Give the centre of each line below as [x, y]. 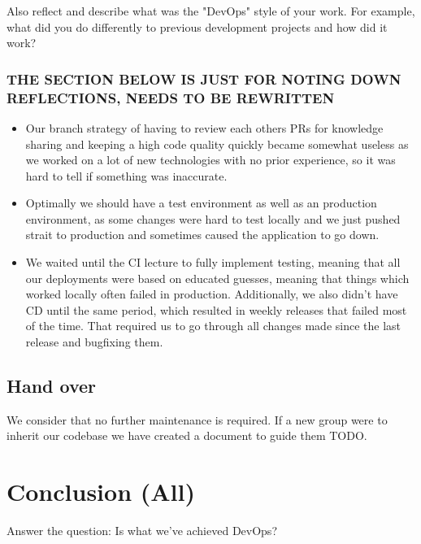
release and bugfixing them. [94, 342]
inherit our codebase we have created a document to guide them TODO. [187, 435]
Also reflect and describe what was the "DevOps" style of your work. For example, [211, 11]
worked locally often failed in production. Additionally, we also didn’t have [212, 294]
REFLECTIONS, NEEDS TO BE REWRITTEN [171, 97]
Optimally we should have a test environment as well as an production [201, 203]
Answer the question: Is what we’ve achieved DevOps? [142, 531]
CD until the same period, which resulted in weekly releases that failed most [216, 309]
